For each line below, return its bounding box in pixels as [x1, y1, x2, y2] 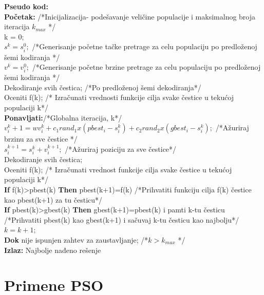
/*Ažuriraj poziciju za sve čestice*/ [65, 143, 177, 154]
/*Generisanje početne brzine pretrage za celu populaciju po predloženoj [32, 62, 261, 72]
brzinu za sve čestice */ [4, 133, 78, 144]
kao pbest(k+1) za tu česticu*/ [4, 194, 103, 205]
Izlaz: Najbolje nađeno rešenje [4, 244, 101, 255]
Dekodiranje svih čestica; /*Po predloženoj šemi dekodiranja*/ [4, 82, 201, 92]
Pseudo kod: [4, 1, 49, 11]
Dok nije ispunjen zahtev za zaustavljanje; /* [4, 234, 148, 245]
